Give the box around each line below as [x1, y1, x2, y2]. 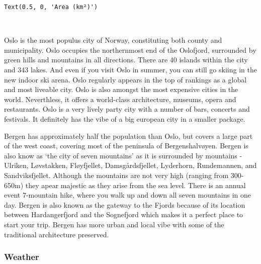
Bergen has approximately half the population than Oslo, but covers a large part [4, 130, 253, 141]
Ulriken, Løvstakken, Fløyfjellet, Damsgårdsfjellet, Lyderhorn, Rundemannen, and [4, 160, 257, 170]
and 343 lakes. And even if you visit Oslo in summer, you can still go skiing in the [4, 64, 257, 75]
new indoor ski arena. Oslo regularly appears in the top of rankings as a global [4, 74, 247, 84]
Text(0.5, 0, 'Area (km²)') [4, 4, 98, 11]
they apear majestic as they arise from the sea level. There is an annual [25, 180, 246, 190]
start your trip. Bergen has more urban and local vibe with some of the [4, 219, 224, 229]
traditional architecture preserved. [4, 229, 109, 239]
